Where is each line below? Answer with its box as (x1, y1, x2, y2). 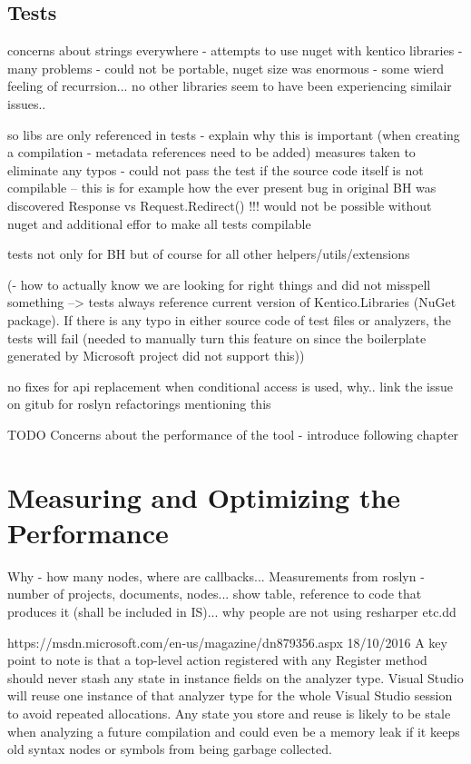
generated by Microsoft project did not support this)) (7, 346, 305, 365)
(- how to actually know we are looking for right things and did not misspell (7, 274, 431, 293)
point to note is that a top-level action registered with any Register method (7, 650, 427, 670)
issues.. (7, 94, 46, 113)
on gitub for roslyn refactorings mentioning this (7, 394, 271, 413)
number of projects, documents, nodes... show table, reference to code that (7, 584, 422, 603)
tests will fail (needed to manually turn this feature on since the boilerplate (7, 328, 427, 347)
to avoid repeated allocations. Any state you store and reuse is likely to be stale (7, 703, 451, 722)
